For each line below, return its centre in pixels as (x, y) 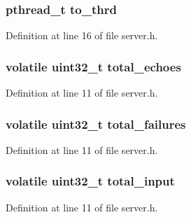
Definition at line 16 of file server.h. (82, 35)
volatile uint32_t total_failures (96, 124)
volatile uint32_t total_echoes (93, 66)
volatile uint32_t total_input (90, 181)
